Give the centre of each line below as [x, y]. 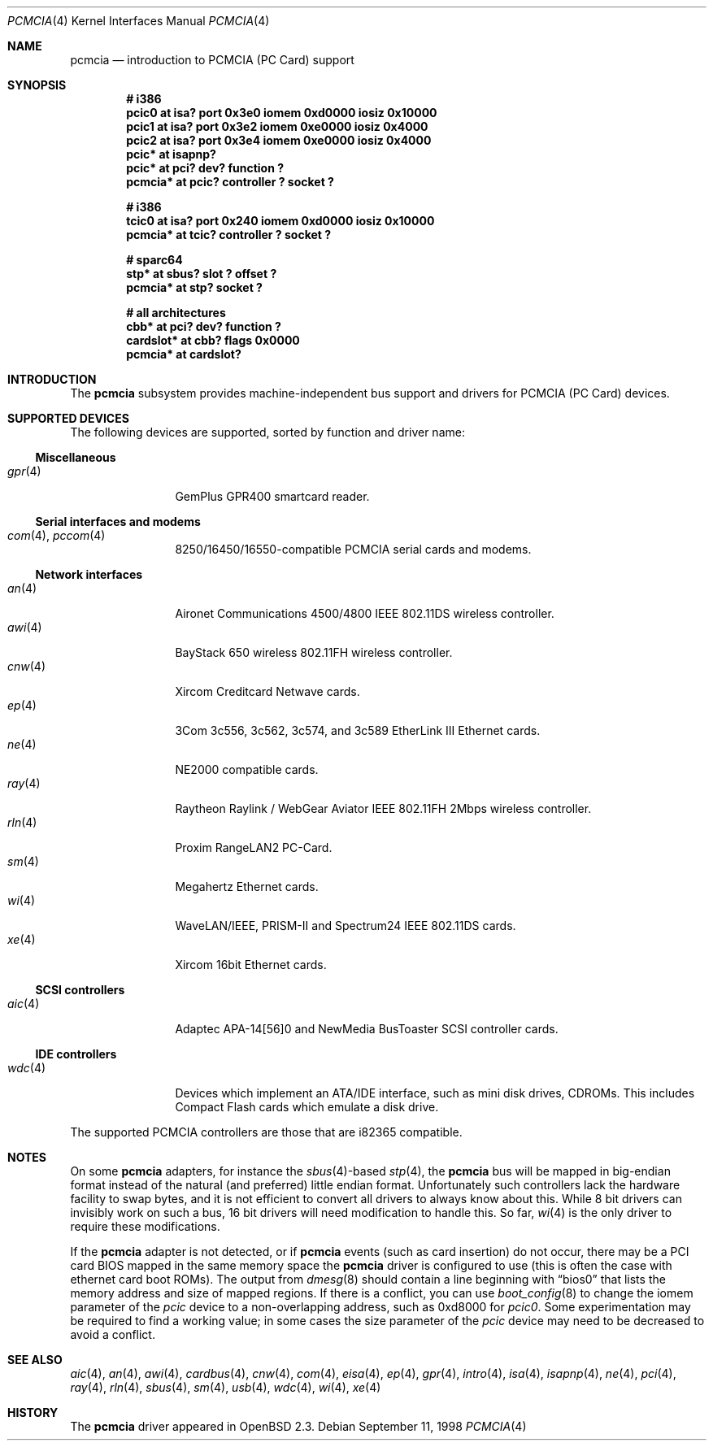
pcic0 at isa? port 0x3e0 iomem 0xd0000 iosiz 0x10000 [282, 113]
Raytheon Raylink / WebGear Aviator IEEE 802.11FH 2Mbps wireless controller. [383, 808]
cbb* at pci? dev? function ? [204, 326]
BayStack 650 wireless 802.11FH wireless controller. [314, 652]
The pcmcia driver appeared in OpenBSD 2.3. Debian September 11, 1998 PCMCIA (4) [298, 1426]
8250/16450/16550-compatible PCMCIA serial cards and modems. [353, 549]
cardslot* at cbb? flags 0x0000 [213, 340]
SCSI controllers [80, 990]
